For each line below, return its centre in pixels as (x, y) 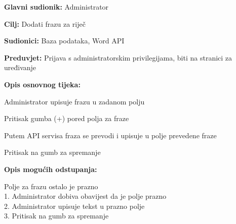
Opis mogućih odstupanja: (51, 169)
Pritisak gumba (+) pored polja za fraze (67, 118)
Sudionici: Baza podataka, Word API (64, 41)
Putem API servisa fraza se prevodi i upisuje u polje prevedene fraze (110, 135)
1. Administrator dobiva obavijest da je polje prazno (85, 196)
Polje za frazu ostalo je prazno (51, 186)
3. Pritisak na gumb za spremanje (56, 216)
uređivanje (20, 67)
